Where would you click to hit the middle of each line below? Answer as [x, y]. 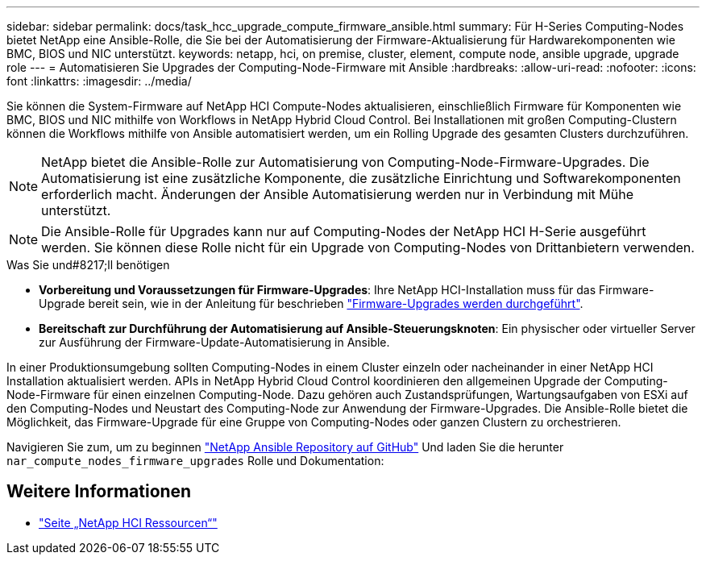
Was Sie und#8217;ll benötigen [88, 265]
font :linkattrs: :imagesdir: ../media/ [99, 81]
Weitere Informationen [99, 492]
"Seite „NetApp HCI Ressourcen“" [128, 522]
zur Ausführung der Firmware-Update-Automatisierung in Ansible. [214, 342]
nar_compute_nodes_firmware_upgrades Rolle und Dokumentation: [195, 461]
